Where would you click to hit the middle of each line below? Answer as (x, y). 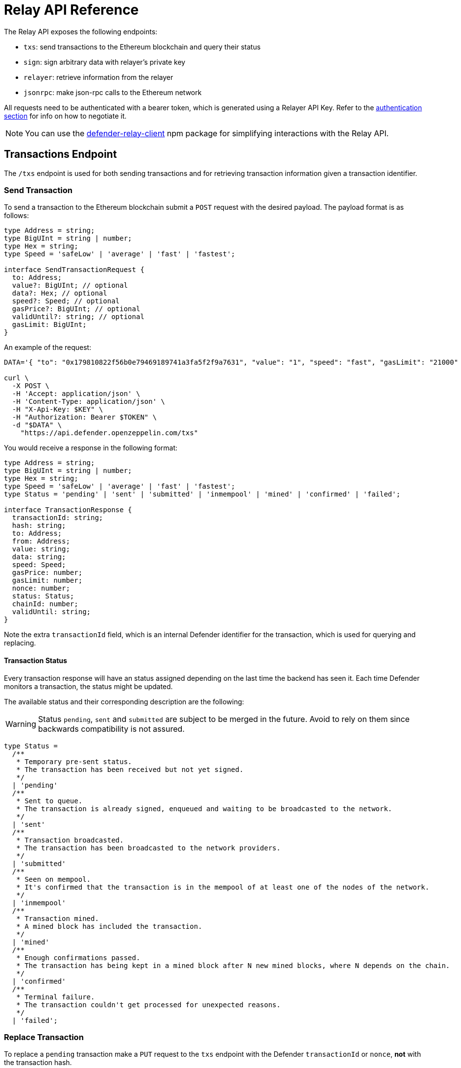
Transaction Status (36, 660)
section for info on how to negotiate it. (65, 116)
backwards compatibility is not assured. (111, 729)
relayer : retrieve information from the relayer (98, 77)
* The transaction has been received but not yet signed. (130, 769)
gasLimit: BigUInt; (49, 325)
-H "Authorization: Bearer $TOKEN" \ (84, 417)
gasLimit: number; (47, 581)
